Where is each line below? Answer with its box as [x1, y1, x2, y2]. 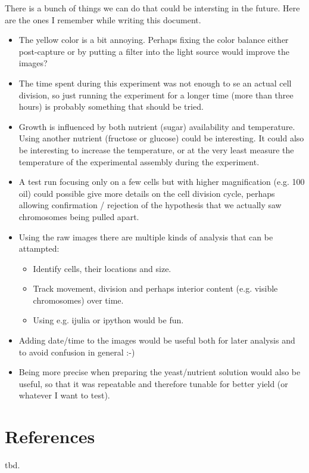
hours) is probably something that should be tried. [18, 100, 204, 113]
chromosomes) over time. [33, 293, 124, 306]
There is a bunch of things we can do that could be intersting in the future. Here [5, 2, 300, 14]
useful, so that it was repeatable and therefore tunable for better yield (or [18, 377, 288, 389]
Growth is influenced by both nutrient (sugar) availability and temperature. [18, 120, 295, 132]
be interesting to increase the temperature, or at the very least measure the [18, 143, 294, 156]
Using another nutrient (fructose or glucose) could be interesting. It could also [18, 132, 304, 144]
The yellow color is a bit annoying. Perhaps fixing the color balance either [18, 33, 289, 46]
